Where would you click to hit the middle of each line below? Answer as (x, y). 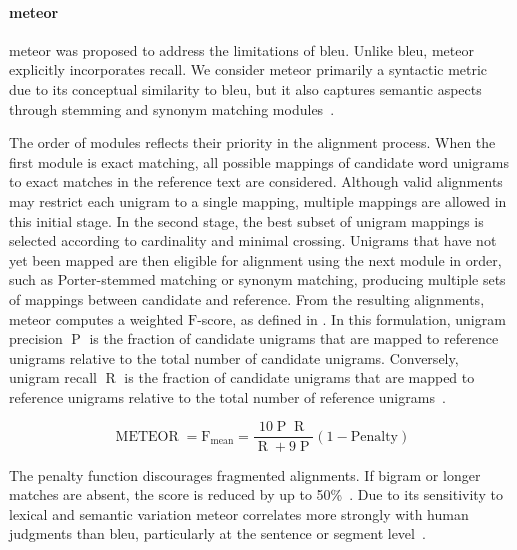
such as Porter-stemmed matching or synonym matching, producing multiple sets (257, 279)
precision (36, 338)
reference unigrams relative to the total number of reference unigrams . (227, 396)
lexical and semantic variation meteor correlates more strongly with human (239, 513)
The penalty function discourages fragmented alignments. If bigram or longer (245, 474)
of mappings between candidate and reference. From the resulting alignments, (247, 298)
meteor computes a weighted (96, 318)
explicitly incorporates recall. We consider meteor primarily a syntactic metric (248, 69)
